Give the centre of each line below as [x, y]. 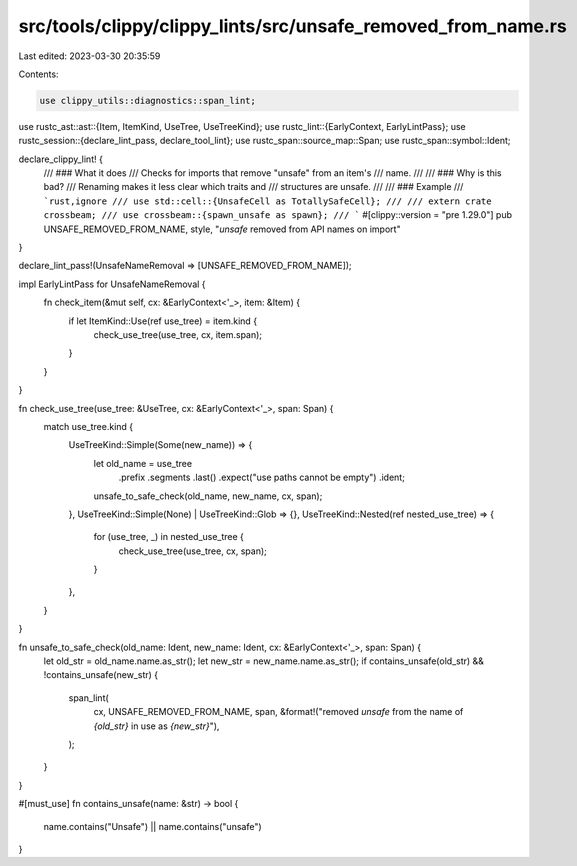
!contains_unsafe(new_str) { [101, 675]
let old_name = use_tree [143, 463]
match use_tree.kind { [88, 426]
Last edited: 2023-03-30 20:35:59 [89, 56]
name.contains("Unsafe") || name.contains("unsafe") [152, 826]
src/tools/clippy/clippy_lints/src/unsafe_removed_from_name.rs [292, 26]
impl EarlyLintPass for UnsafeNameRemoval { [112, 284]
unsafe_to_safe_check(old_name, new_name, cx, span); [208, 496]
